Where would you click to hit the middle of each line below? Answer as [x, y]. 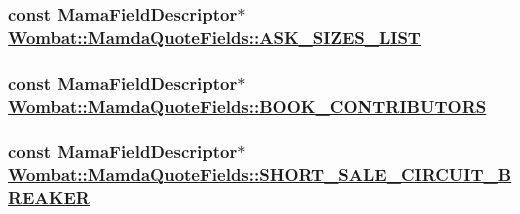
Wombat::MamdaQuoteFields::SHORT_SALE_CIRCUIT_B [260, 174]
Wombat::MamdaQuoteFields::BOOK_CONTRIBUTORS [247, 105]
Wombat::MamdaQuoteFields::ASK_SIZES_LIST [214, 36]
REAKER [49, 197]
